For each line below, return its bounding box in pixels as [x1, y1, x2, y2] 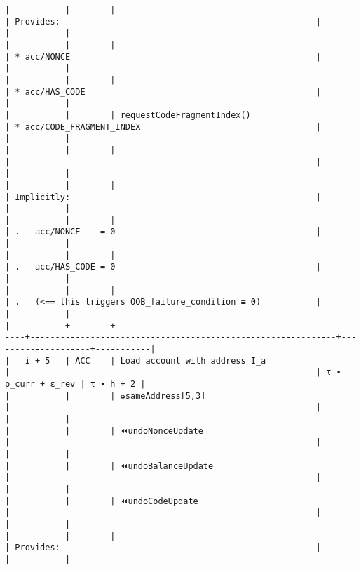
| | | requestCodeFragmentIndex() [5, 110, 251, 120]
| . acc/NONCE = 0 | [5, 227, 322, 237]
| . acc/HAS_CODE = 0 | [5, 262, 322, 272]
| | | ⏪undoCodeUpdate [5, 496, 198, 506]
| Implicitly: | [5, 192, 322, 202]
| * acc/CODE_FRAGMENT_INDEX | [5, 121, 322, 132]
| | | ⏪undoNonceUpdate [5, 425, 203, 436]
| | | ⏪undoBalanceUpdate [5, 460, 214, 471]
